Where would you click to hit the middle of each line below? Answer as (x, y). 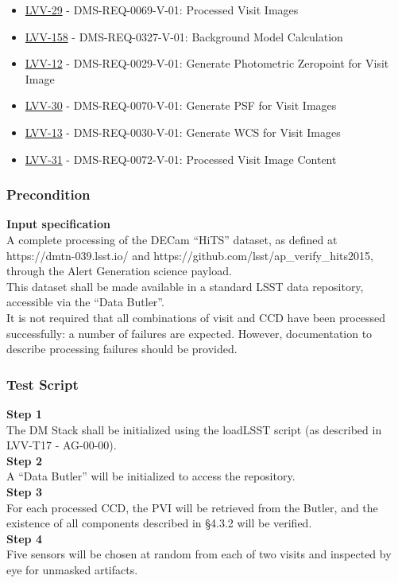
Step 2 (24, 460)
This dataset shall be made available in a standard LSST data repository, (185, 286)
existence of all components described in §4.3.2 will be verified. (159, 523)
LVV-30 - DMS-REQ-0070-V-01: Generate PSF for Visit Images (181, 105)
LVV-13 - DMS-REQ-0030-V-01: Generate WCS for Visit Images (183, 132)
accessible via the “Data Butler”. (85, 302)
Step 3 (24, 491)
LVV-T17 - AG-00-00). (62, 445)
